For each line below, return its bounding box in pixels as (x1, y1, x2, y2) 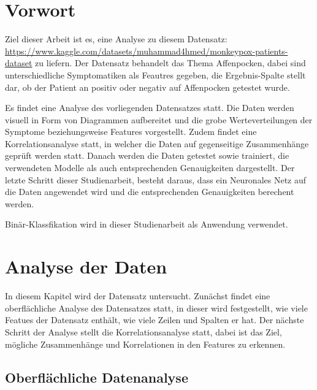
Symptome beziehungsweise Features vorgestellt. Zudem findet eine (5, 125, 257, 138)
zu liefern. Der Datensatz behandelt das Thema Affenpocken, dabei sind (35, 56, 306, 69)
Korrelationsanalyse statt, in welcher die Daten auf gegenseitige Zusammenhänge (5, 137, 309, 150)
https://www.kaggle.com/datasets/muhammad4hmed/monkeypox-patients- (5, 44, 288, 57)
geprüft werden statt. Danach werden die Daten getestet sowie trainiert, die (5, 149, 289, 162)
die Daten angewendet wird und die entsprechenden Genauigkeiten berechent (5, 185, 294, 198)
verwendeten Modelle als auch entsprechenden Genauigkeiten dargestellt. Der (5, 161, 295, 174)
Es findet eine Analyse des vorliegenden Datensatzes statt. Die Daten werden (5, 101, 294, 114)
